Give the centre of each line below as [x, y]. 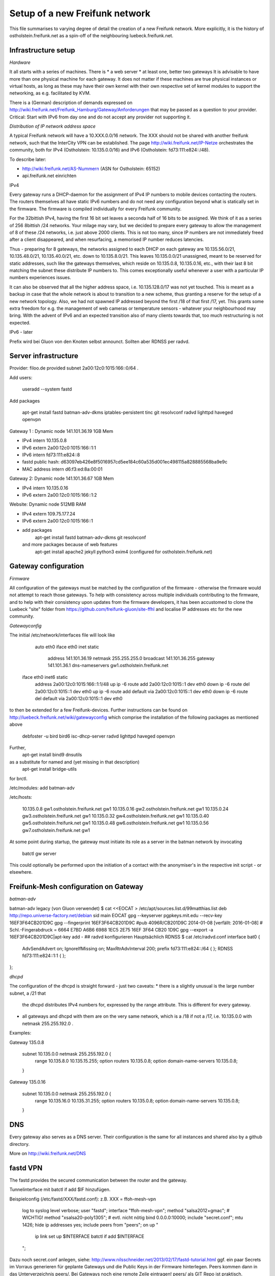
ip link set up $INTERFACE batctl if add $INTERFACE [90, 1236]
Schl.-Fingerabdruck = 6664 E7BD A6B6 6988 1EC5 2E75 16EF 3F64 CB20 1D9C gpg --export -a [111, 929]
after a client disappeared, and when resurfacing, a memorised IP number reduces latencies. [107, 239]
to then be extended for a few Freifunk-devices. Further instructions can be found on [99, 710]
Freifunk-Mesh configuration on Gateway [76, 887]
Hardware [20, 62]
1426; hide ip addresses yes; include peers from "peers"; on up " [90, 1224]
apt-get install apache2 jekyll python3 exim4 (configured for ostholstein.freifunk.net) [124, 552]
